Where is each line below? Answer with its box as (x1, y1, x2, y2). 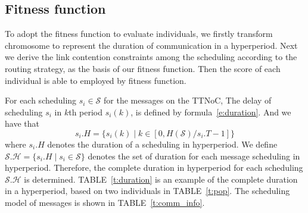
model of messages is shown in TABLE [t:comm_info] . (5, 196, 205, 208)
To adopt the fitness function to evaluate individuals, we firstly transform (5, 27, 273, 40)
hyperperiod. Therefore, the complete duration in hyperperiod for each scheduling (5, 161, 303, 174)
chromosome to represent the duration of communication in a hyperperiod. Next (5, 39, 298, 51)
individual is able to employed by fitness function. (5, 74, 186, 86)
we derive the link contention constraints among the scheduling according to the (5, 51, 297, 63)
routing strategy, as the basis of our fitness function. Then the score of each (5, 62, 281, 74)
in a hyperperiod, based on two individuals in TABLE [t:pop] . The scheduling (5, 184, 290, 197)
